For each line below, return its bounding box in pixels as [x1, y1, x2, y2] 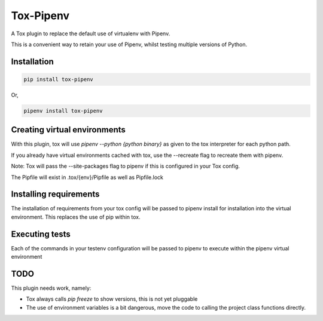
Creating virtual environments [11, 125, 126, 135]
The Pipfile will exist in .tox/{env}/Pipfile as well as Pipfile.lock [11, 174, 164, 181]
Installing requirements [11, 189, 100, 199]
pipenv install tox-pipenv [23, 107, 103, 114]
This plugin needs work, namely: [11, 284, 92, 292]
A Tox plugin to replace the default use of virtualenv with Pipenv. [11, 30, 170, 37]
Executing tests [11, 229, 71, 239]
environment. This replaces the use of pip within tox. [11, 213, 141, 220]
